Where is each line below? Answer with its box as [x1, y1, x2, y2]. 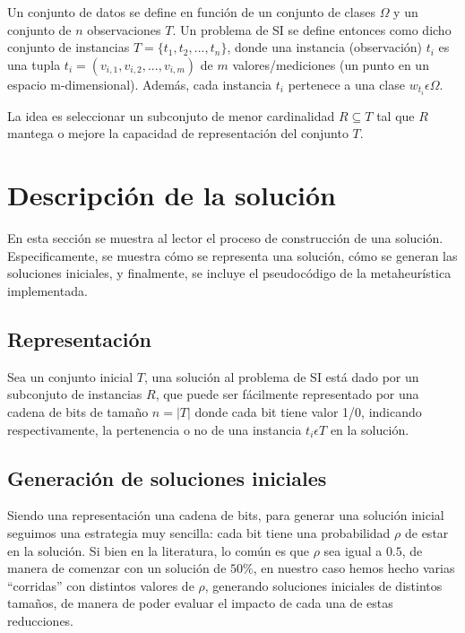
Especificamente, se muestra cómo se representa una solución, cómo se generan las [7, 246, 458, 264]
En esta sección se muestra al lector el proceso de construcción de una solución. [7, 229, 443, 247]
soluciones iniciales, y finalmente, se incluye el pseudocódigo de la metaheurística [7, 264, 452, 282]
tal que [376, 106, 415, 125]
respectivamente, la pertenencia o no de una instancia [7, 420, 302, 438]
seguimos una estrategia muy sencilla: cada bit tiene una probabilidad [7, 523, 391, 542]
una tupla [7, 55, 61, 74]
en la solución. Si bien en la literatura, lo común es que [7, 541, 310, 559]
